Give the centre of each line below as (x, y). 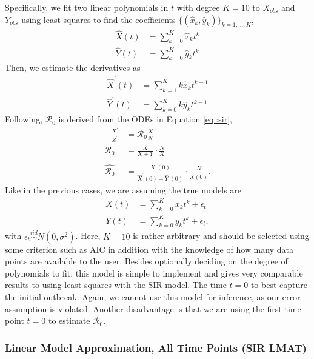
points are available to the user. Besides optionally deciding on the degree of (146, 261)
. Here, (88, 236)
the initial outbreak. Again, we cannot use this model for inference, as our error (153, 297)
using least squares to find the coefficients (99, 19)
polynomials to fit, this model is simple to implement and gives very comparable (154, 273)
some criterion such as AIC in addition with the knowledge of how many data (149, 249)
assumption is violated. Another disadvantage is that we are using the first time (153, 308)
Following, (24, 119)
